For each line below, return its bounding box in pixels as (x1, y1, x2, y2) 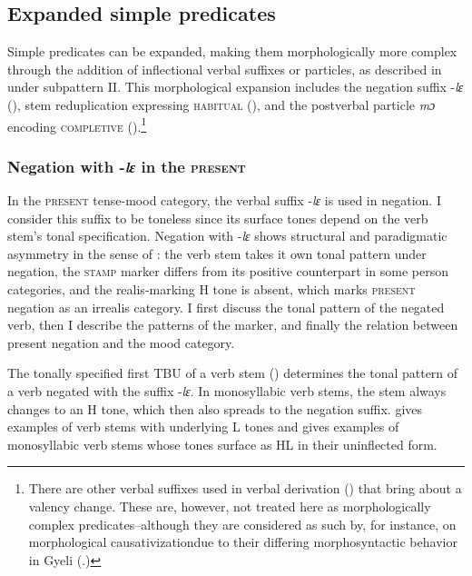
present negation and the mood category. (7, 333, 235, 352)
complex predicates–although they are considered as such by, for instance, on (28, 514, 457, 533)
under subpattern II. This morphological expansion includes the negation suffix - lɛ (7, 77, 464, 96)
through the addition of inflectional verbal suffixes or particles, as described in (7, 59, 442, 78)
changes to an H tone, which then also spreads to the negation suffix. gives (7, 399, 423, 418)
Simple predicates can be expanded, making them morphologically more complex (7, 42, 457, 61)
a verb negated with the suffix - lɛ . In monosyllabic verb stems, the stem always (7, 381, 447, 400)
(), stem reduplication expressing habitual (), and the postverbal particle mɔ (7, 94, 436, 114)
